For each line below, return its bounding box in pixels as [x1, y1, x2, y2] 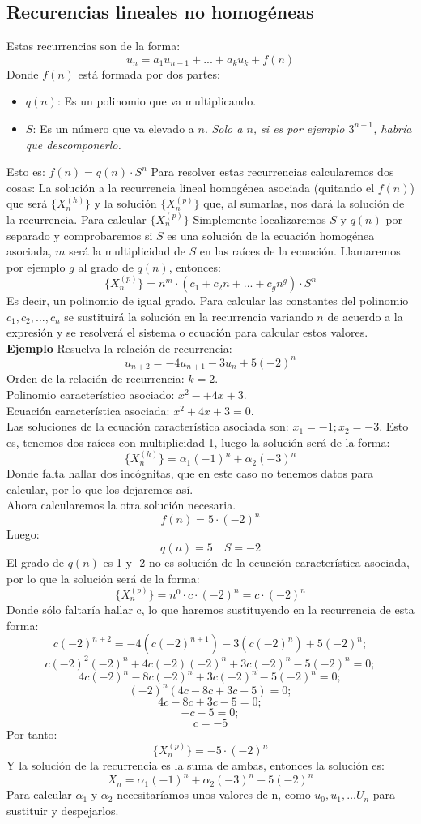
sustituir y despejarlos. [6, 801, 119, 818]
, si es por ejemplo [253, 119, 345, 136]
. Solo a [204, 119, 243, 136]
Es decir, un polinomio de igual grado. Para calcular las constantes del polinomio [6, 292, 409, 309]
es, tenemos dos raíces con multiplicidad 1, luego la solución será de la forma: [6, 433, 390, 450]
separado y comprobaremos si [6, 226, 153, 243]
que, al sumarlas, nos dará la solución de [203, 195, 405, 212]
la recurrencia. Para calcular [6, 210, 147, 227]
